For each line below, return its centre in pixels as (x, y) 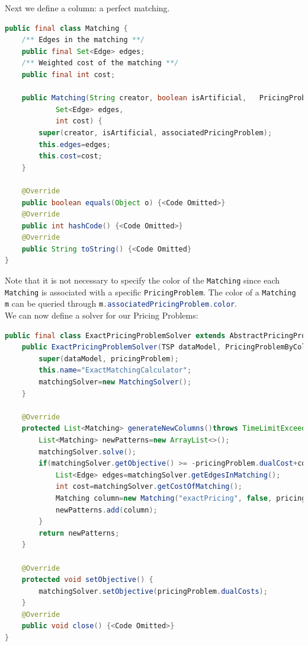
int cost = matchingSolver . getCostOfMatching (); (149, 487)
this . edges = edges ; (75, 144)
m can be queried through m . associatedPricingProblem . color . (121, 303)
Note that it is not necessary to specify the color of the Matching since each (142, 280)
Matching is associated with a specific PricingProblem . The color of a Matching (150, 292)
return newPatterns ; (79, 533)
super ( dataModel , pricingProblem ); (109, 359)
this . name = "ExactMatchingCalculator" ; (115, 370)
